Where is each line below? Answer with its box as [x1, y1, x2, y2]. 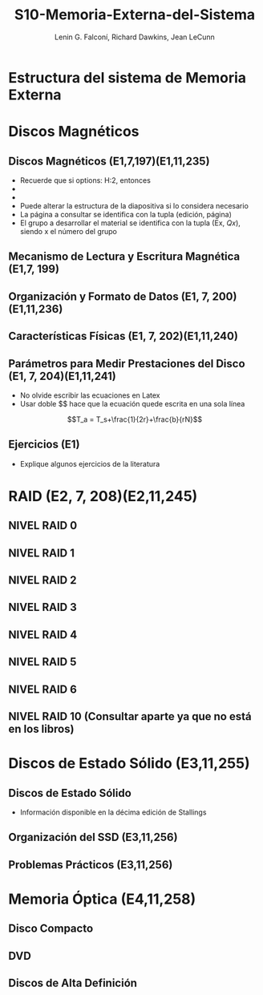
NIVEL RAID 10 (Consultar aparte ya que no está [8, 710, 252, 723]
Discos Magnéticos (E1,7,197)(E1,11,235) [8, 154, 210, 168]
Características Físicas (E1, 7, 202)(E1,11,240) [8, 330, 239, 343]
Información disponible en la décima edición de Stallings [19, 807, 207, 817]
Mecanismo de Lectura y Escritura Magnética [8, 250, 241, 264]
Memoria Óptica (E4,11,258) [8, 890, 196, 908]
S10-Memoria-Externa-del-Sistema [14, 6, 256, 24]
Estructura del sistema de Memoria [8, 68, 247, 87]
